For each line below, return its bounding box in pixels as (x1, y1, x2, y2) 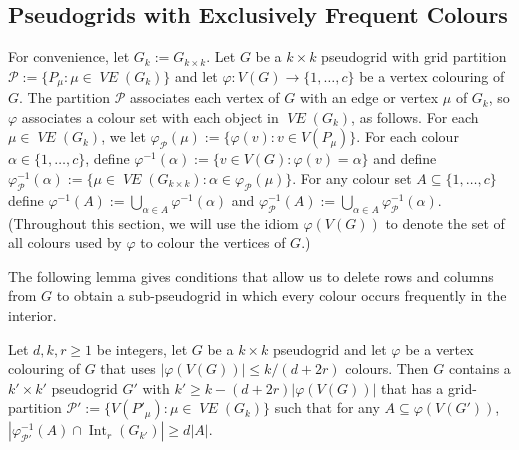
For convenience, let (8, 46, 130, 67)
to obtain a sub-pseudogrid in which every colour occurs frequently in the (56, 285, 507, 306)
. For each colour (356, 126, 459, 147)
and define (373, 148, 437, 169)
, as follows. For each (351, 106, 479, 127)
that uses (100, 358, 156, 379)
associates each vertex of (130, 87, 280, 108)
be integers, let (96, 338, 188, 359)
